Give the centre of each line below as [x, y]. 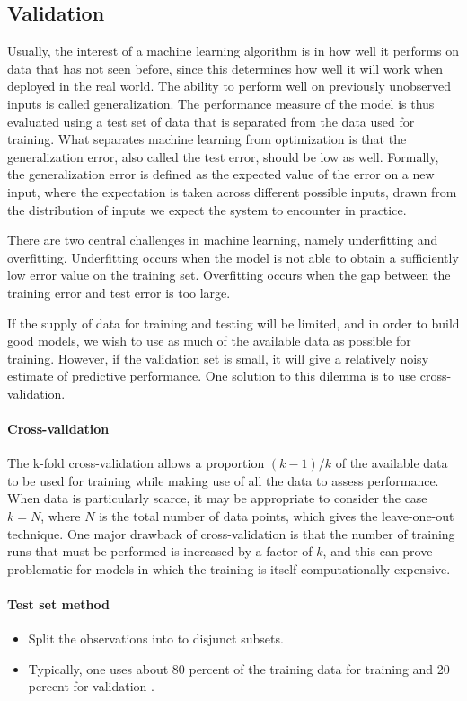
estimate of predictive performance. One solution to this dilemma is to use [212, 376]
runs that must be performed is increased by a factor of [160, 551]
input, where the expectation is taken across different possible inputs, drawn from [232, 191]
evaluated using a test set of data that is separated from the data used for [211, 121]
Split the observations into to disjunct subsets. [156, 638]
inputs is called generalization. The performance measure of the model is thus [221, 103]
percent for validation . [91, 686]
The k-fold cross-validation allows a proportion [136, 463]
